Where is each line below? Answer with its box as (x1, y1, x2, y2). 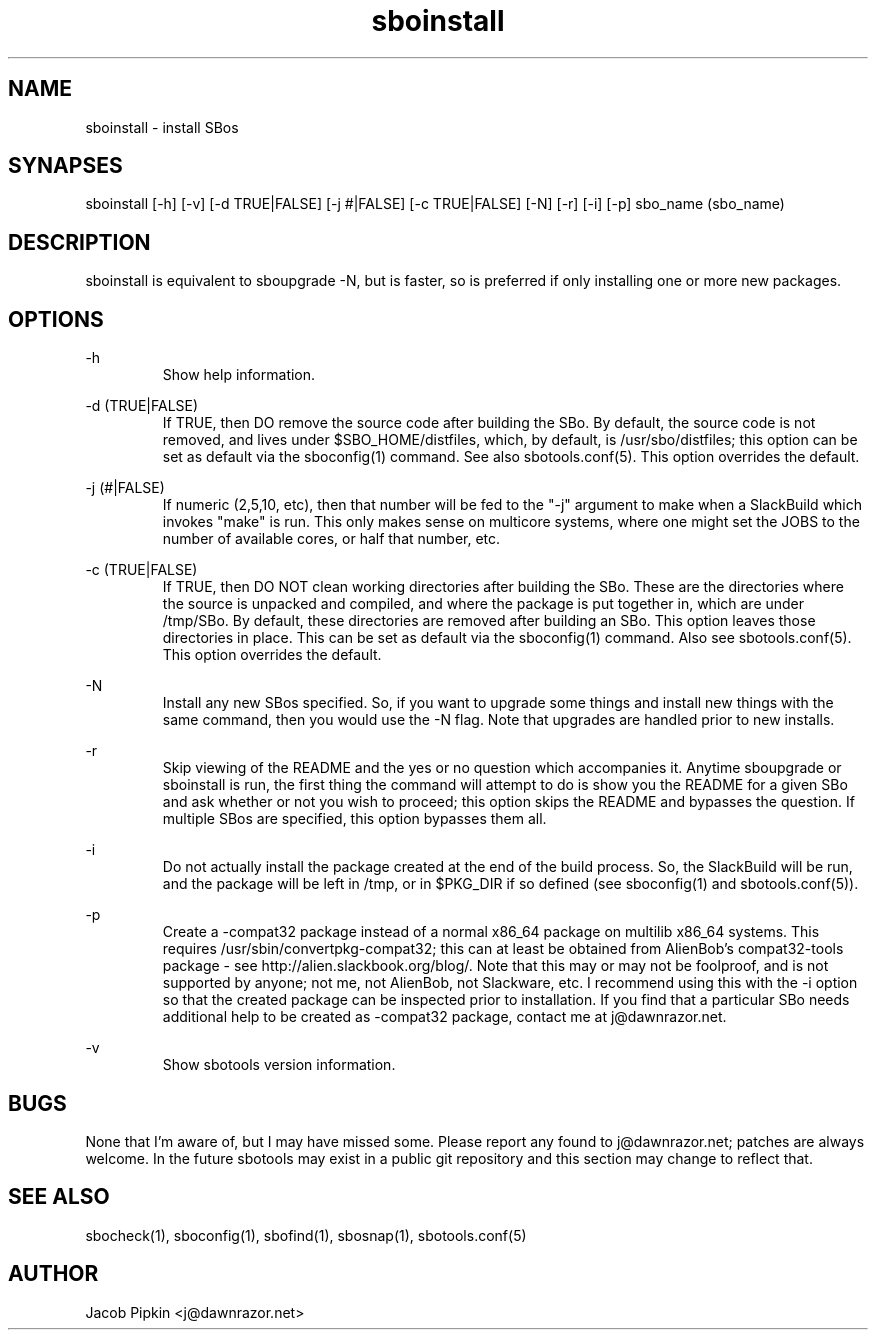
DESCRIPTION (8, 229, 151, 255)
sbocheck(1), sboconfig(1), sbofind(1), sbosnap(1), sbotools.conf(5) (85, 1226, 527, 1244)
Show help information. (162, 366, 316, 384)
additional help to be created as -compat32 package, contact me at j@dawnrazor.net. (162, 1008, 727, 1026)
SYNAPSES (8, 153, 123, 179)
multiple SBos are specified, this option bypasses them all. (162, 810, 547, 828)
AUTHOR (8, 1261, 99, 1287)
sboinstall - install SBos (85, 118, 239, 136)
